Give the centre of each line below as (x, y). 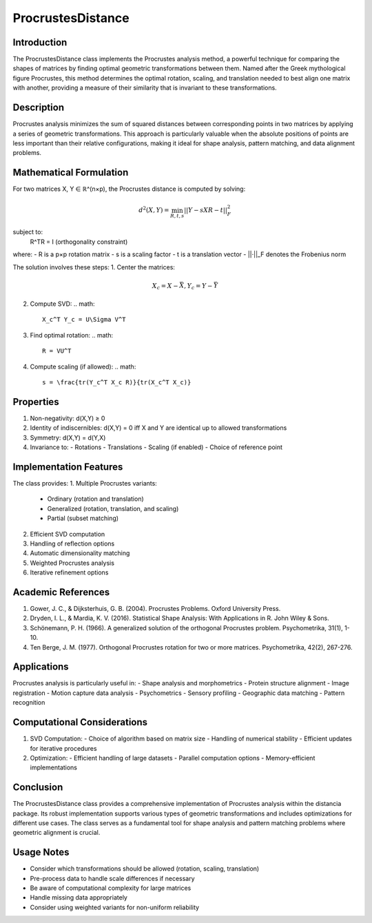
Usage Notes (41, 852)
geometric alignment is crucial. (56, 833)
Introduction (40, 42)
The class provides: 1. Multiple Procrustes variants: (85, 483)
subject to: (28, 232)
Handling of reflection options (72, 543)
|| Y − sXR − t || (205, 210)
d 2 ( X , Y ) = (154, 210)
